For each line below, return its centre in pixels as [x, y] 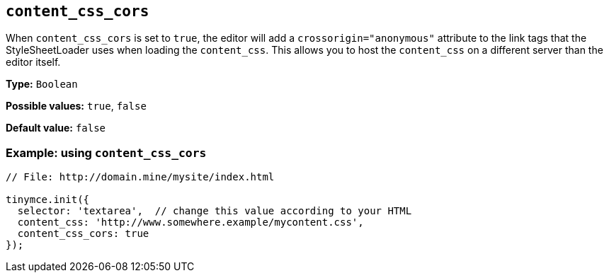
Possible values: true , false [76, 106]
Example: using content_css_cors [106, 152]
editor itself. [33, 62]
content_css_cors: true [83, 234]
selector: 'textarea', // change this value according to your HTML [215, 211]
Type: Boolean [42, 84]
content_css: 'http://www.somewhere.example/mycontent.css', [190, 222]
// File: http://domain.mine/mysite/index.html [140, 177]
